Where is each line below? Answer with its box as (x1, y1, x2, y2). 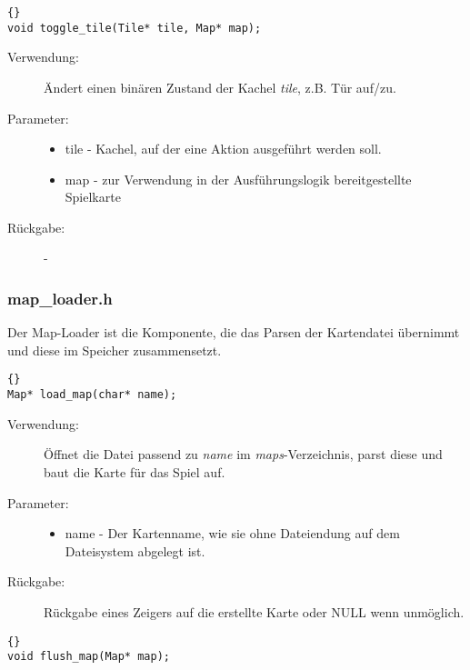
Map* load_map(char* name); (7, 388, 177, 402)
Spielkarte (65, 187, 121, 206)
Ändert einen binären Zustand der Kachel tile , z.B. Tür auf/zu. (44, 77, 396, 96)
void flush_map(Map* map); (7, 650, 170, 664)
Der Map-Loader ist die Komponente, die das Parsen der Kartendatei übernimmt (7, 323, 460, 342)
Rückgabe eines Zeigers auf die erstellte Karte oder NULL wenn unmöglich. (44, 602, 465, 621)
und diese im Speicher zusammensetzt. (7, 340, 222, 359)
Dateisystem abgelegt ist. (65, 541, 205, 560)
